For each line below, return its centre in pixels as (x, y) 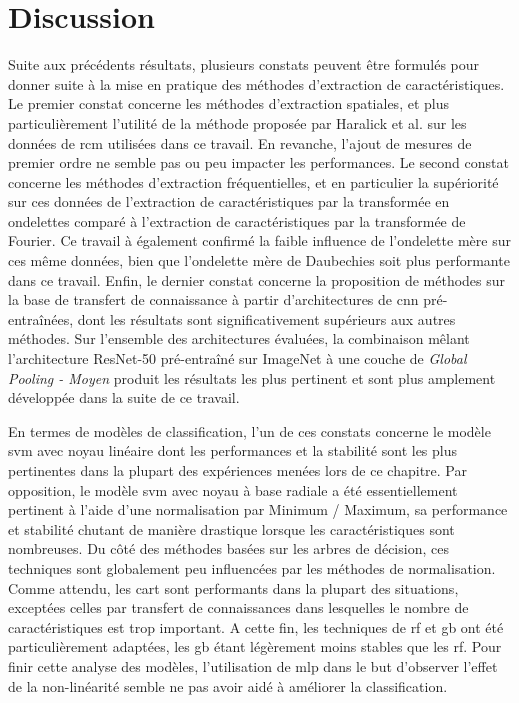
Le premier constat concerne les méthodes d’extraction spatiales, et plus (228, 103)
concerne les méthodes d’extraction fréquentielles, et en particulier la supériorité (253, 181)
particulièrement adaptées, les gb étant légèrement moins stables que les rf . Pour (255, 646)
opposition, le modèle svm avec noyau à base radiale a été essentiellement (233, 489)
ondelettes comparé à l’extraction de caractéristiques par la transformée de (237, 220)
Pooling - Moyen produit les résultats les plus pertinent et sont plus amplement (252, 377)
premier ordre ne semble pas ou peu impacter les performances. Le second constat (258, 162)
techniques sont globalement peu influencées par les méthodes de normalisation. (252, 567)
